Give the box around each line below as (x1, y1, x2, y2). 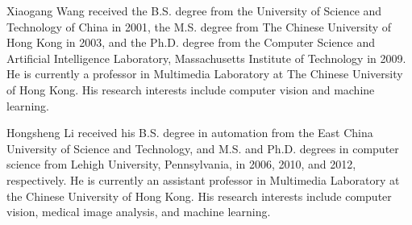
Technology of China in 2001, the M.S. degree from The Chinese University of (6, 18, 392, 35)
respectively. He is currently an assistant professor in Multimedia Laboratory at (6, 171, 400, 188)
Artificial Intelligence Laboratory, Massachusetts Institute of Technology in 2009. (6, 49, 406, 66)
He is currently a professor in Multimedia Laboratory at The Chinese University (6, 65, 403, 82)
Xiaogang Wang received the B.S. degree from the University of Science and (6, 2, 382, 19)
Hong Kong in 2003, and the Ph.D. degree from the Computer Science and (6, 34, 376, 51)
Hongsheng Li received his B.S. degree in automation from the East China (6, 124, 373, 141)
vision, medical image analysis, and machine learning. (6, 203, 271, 220)
